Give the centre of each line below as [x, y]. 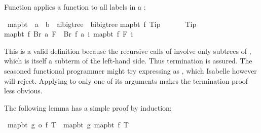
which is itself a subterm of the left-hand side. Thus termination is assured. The [128, 61]
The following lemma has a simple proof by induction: [88, 107]
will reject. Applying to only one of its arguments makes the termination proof [126, 80]
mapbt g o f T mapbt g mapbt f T [68, 125]
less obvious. [23, 91]
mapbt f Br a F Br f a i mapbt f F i [69, 34]
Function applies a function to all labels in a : [75, 7]
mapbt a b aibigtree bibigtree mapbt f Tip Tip [102, 24]
